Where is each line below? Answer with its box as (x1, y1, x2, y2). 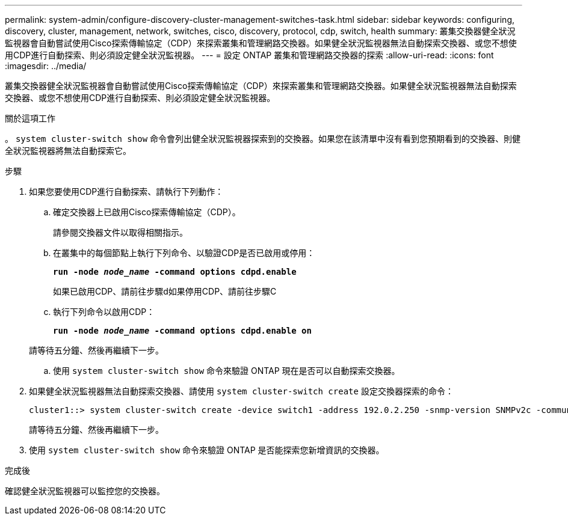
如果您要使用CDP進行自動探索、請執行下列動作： (29, 186, 224, 197)
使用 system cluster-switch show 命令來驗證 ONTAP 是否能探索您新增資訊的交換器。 (29, 445, 384, 455)
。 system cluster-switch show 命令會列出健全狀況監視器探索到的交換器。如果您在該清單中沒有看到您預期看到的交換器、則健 (5, 133, 521, 144)
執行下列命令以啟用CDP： (53, 307, 155, 317)
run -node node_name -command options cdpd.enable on (53, 326, 312, 335)
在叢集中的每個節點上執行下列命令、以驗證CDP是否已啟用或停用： (53, 248, 315, 258)
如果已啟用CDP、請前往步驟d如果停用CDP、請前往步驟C (53, 286, 277, 296)
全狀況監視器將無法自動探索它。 (5, 145, 131, 156)
